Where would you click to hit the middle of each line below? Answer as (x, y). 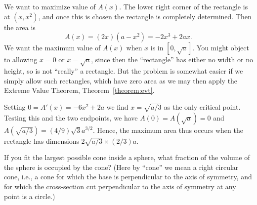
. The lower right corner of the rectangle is (184, 6)
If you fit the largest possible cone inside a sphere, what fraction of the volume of (127, 157)
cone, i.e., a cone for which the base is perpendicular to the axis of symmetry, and (128, 177)
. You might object (221, 48)
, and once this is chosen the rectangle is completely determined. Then (145, 16)
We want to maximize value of (50, 6)
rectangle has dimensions (42, 141)
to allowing (21, 60)
